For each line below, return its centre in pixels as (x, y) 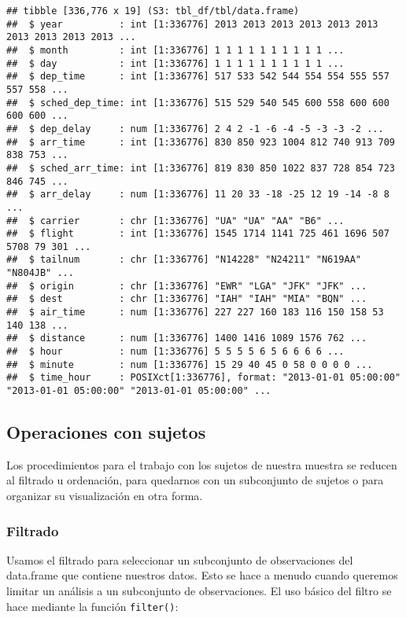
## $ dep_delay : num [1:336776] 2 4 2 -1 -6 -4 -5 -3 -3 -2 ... (195, 129)
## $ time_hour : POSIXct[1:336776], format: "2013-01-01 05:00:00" (204, 378)
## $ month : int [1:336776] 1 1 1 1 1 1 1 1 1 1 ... (175, 50)
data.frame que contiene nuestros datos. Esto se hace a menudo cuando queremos (202, 575)
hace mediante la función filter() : (92, 606)
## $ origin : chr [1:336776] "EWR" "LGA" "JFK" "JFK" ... (187, 286)
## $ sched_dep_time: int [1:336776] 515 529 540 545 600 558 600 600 (198, 103)
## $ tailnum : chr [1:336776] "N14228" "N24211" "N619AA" (184, 260)
